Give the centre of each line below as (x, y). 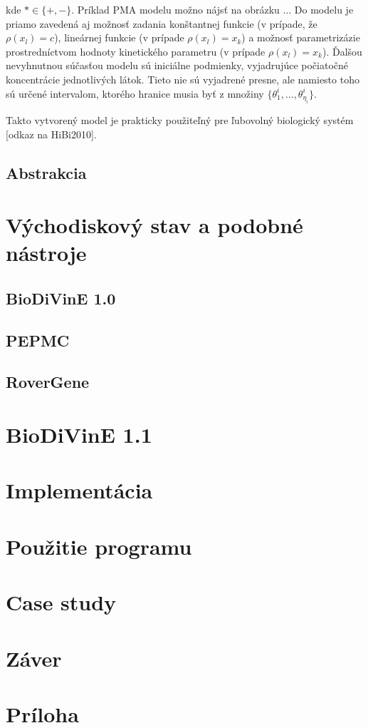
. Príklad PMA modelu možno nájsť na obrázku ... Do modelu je (212, 9)
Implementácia (79, 490)
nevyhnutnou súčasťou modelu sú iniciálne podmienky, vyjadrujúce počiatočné (177, 65)
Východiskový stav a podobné (154, 225)
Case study (61, 602)
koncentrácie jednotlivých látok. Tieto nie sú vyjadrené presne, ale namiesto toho (183, 79)
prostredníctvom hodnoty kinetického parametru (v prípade (136, 51)
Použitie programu (99, 546)
